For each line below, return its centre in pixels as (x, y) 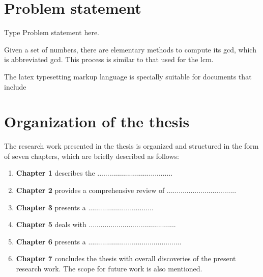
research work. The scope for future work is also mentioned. (109, 268)
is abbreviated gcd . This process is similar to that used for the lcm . (109, 59)
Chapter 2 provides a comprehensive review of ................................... (126, 190)
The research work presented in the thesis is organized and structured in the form (131, 146)
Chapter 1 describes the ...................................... (94, 173)
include (15, 86)
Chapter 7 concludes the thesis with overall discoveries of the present (126, 258)
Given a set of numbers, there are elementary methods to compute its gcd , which (130, 49)
